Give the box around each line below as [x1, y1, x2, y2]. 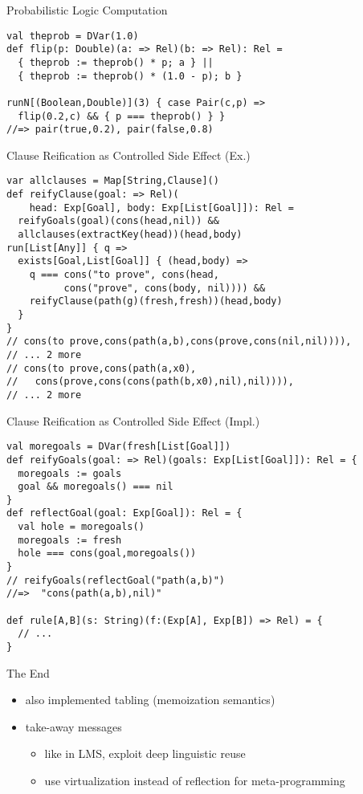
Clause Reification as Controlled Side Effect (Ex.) [6, 146, 251, 163]
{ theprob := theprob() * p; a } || [18, 56, 214, 68]
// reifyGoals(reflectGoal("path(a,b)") [6, 574, 226, 586]
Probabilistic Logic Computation [6, 2, 168, 18]
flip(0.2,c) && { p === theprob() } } [18, 110, 226, 122]
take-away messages [25, 718, 122, 735]
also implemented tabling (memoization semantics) [25, 691, 275, 708]
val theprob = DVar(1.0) [6, 30, 139, 42]
